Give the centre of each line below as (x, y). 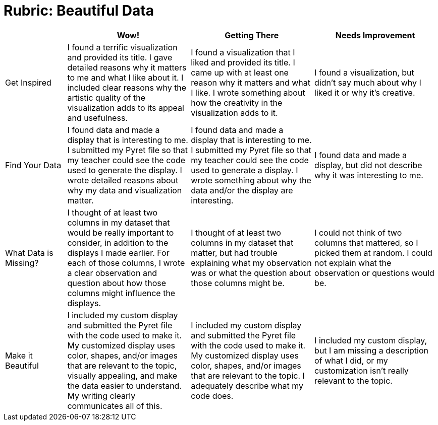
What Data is (29, 253)
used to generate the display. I (125, 170)
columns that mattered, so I (366, 242)
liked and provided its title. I (243, 62)
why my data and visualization (125, 190)
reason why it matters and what (251, 82)
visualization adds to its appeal (126, 108)
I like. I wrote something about (248, 92)
